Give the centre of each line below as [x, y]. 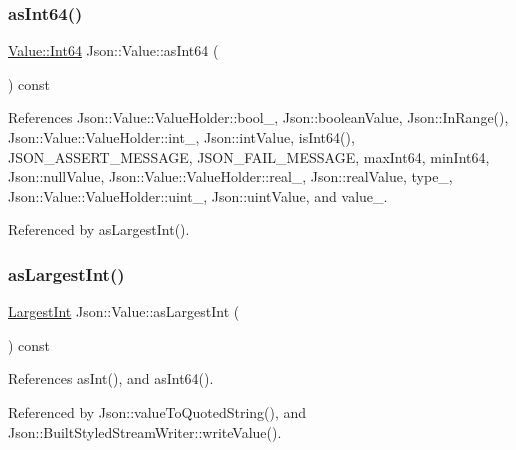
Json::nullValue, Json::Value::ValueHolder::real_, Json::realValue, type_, [230, 176]
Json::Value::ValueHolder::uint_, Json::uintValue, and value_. [198, 195]
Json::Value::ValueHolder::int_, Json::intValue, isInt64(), [181, 137]
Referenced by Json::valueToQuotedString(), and [157, 411]
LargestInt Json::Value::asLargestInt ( [124, 311]
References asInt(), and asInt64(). [111, 378]
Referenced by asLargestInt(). [99, 229]
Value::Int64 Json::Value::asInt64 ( [113, 50]
